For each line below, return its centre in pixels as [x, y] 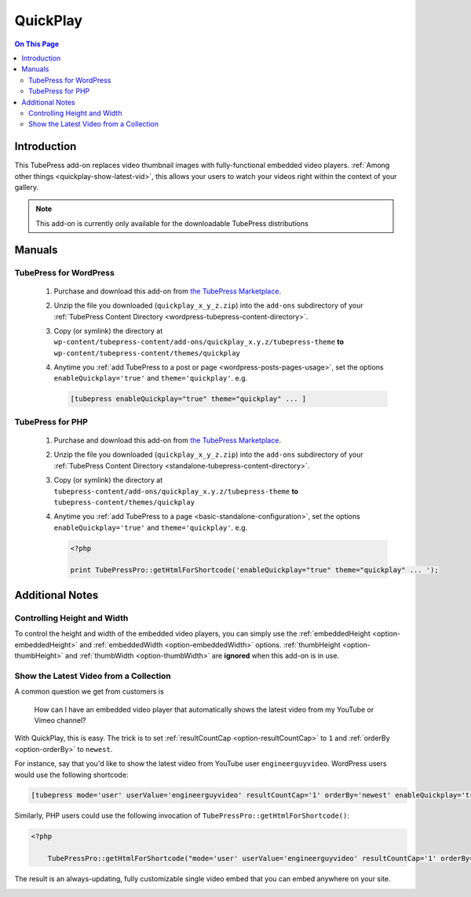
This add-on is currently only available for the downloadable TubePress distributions [172, 223]
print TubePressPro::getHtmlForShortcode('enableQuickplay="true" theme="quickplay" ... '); [254, 570]
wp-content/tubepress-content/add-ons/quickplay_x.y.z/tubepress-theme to [199, 342]
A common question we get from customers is [89, 691]
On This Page [37, 44]
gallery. [27, 187]
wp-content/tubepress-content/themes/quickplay [147, 353]
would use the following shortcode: [71, 775]
